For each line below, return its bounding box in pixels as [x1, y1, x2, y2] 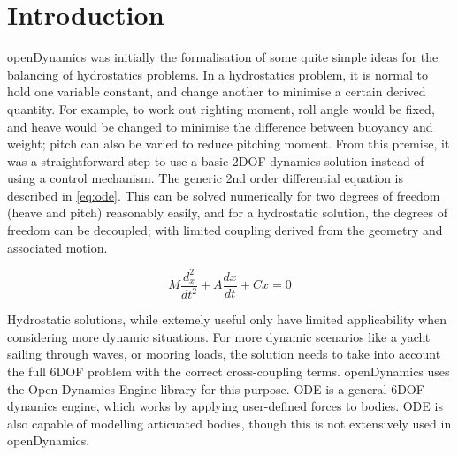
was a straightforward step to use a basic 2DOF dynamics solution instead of [7, 151, 424, 170]
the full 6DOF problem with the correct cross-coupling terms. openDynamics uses [7, 361, 450, 380]
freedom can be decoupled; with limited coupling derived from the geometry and [7, 221, 443, 239]
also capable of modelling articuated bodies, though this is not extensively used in [7, 413, 452, 432]
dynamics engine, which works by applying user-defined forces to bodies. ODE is [7, 397, 443, 415]
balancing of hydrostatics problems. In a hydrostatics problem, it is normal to [7, 64, 428, 83]
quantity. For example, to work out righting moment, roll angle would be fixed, [7, 99, 435, 118]
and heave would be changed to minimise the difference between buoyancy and [7, 117, 433, 135]
